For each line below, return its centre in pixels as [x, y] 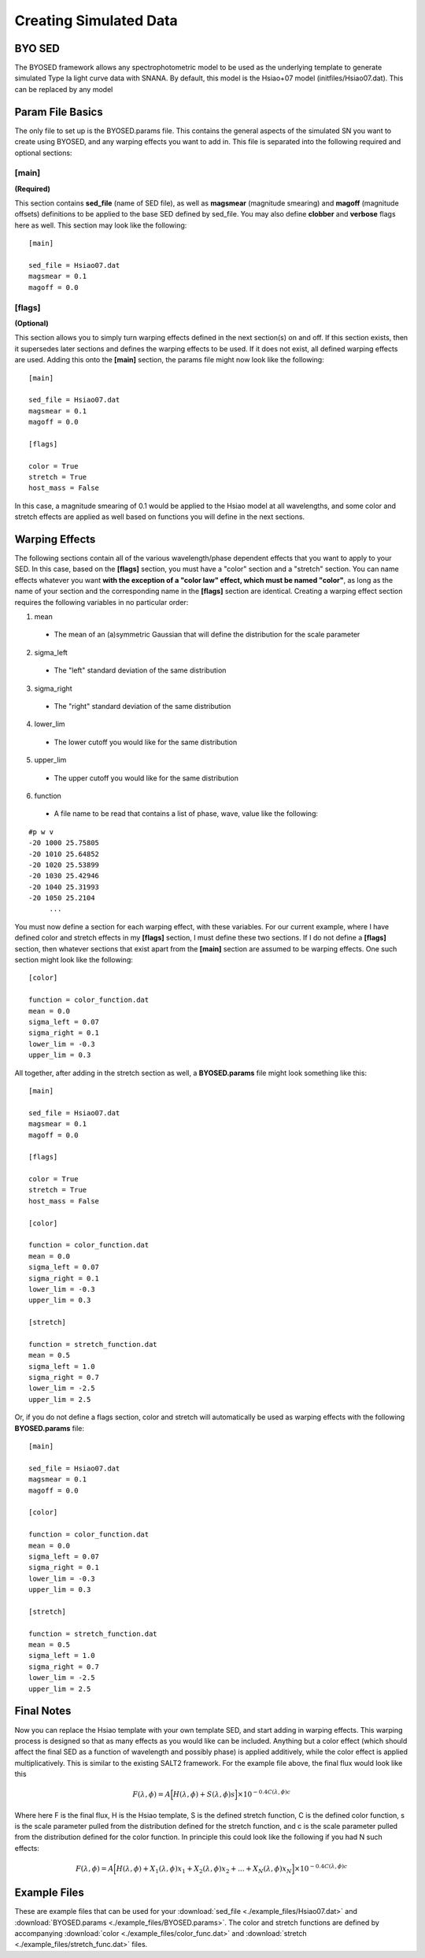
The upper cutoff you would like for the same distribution [146, 778]
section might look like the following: [74, 960]
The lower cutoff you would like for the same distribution [146, 742]
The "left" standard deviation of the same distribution [140, 670]
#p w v [41, 832]
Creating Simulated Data [96, 20]
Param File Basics [59, 111]
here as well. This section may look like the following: [101, 225]
